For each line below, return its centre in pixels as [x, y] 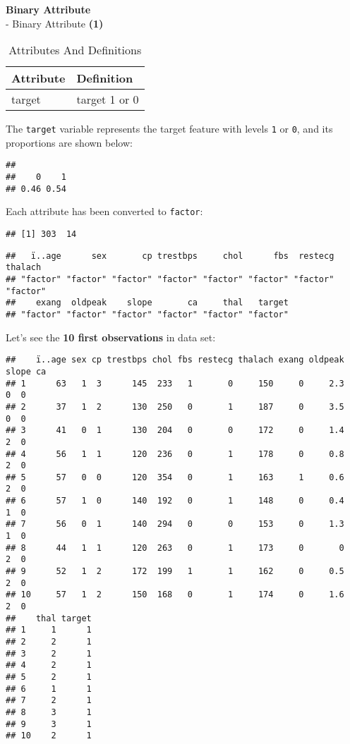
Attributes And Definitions [75, 50]
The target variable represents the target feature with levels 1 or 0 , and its [169, 129]
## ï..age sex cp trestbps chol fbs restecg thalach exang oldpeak [175, 360]
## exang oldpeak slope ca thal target [147, 303]
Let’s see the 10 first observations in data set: [111, 337]
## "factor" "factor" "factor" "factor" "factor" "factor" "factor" [170, 280]
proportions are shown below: [69, 142]
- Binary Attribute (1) [55, 23]
